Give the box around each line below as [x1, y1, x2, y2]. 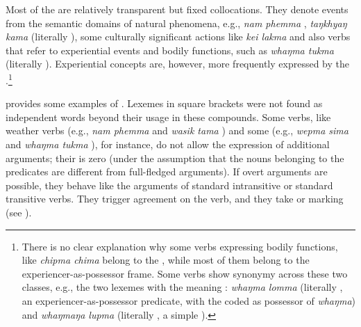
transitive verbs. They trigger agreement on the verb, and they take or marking [6, 191, 344, 206]
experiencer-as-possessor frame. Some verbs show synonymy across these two [22, 266, 348, 280]
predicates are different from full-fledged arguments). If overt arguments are [6, 164, 328, 179]
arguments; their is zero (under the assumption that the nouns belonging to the [6, 150, 344, 165]
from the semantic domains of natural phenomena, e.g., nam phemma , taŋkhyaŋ [6, 15, 347, 30]
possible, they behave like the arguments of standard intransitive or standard [6, 177, 333, 192]
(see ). [6, 205, 32, 219]
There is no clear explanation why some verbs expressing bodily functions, [22, 239, 338, 253]
